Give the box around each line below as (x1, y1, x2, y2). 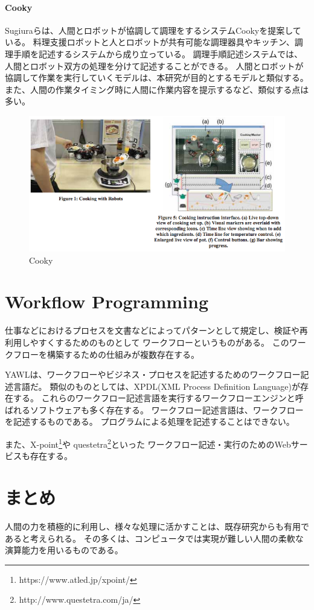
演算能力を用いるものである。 (5, 544, 123, 556)
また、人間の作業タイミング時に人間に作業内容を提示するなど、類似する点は (5, 83, 309, 95)
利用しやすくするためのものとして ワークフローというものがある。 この (5, 335, 289, 348)
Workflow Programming (5, 289, 209, 314)
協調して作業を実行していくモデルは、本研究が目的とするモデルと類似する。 (5, 71, 309, 84)
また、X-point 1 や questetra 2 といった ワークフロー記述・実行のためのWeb (5, 436, 291, 450)
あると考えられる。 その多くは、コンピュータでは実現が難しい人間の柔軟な (5, 532, 304, 544)
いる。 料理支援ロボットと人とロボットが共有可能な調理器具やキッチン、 (5, 36, 295, 48)
